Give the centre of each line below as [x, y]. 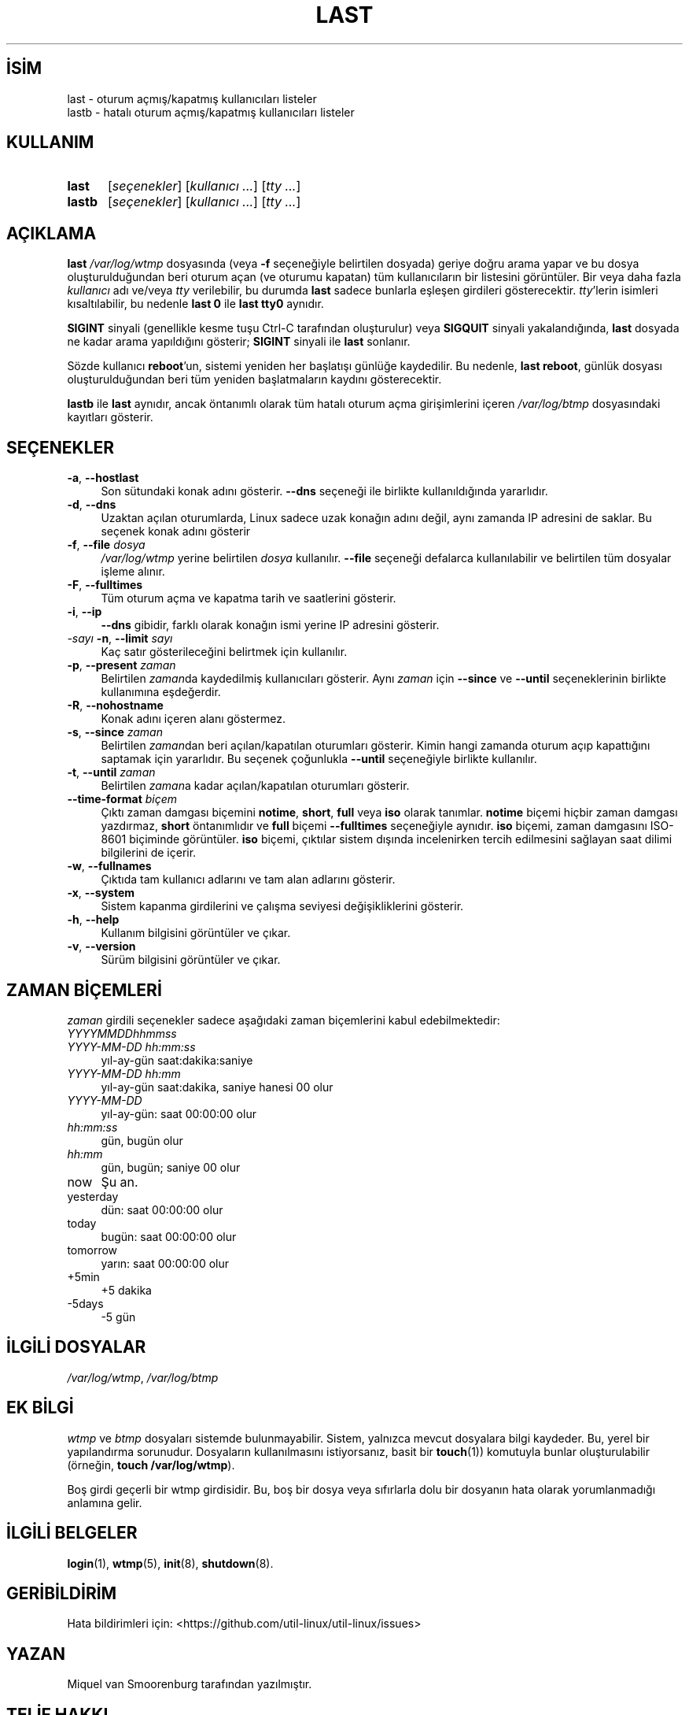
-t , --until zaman [111, 772]
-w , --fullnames [109, 866]
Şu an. [120, 1182]
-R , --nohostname [115, 706]
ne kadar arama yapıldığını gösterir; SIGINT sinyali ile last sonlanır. [239, 342]
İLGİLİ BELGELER [72, 1533]
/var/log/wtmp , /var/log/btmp [143, 1377]
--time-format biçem [122, 799]
